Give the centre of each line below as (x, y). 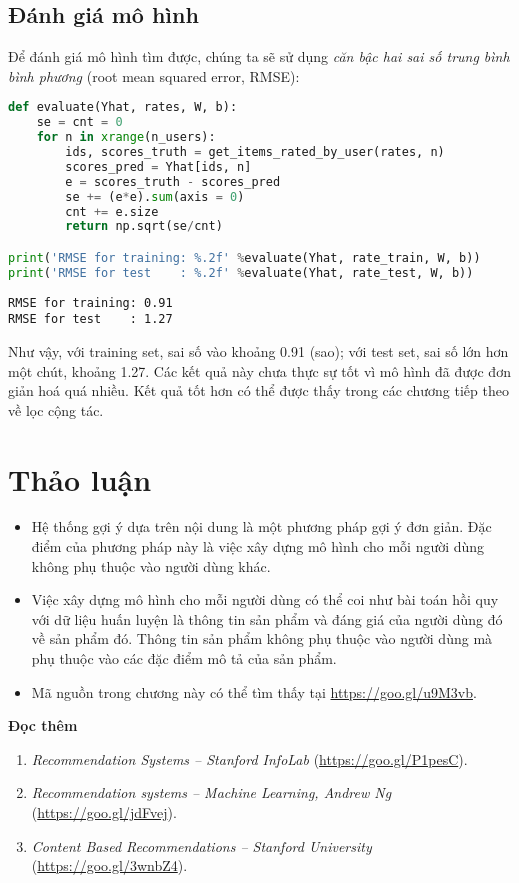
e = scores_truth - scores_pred (173, 181)
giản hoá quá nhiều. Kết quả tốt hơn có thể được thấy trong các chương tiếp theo (258, 390)
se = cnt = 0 (79, 122)
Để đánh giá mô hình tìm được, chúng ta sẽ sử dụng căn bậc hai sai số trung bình (259, 56)
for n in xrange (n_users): (126, 137)
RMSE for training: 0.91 (90, 302)
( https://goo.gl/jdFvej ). (104, 812)
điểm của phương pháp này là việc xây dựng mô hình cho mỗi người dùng (258, 546)
